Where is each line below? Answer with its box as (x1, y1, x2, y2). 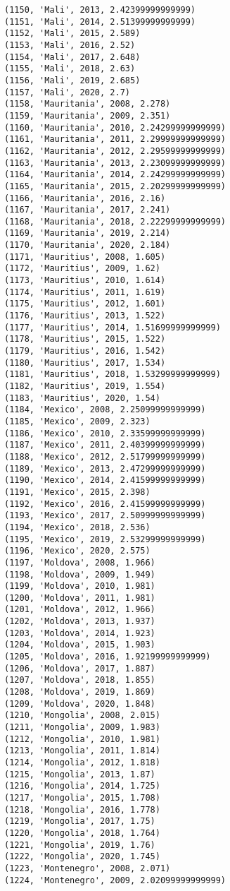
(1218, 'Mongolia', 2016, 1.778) (4, 804, 160, 815)
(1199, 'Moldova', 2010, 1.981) (4, 581, 155, 592)
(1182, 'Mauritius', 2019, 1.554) (4, 381, 166, 391)
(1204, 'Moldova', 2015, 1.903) (4, 640, 155, 650)
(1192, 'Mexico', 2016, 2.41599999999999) (4, 498, 206, 509)
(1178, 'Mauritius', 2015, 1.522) (4, 334, 166, 345)
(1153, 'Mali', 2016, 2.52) (4, 40, 136, 50)
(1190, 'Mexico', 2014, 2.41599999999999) (4, 475, 206, 486)
